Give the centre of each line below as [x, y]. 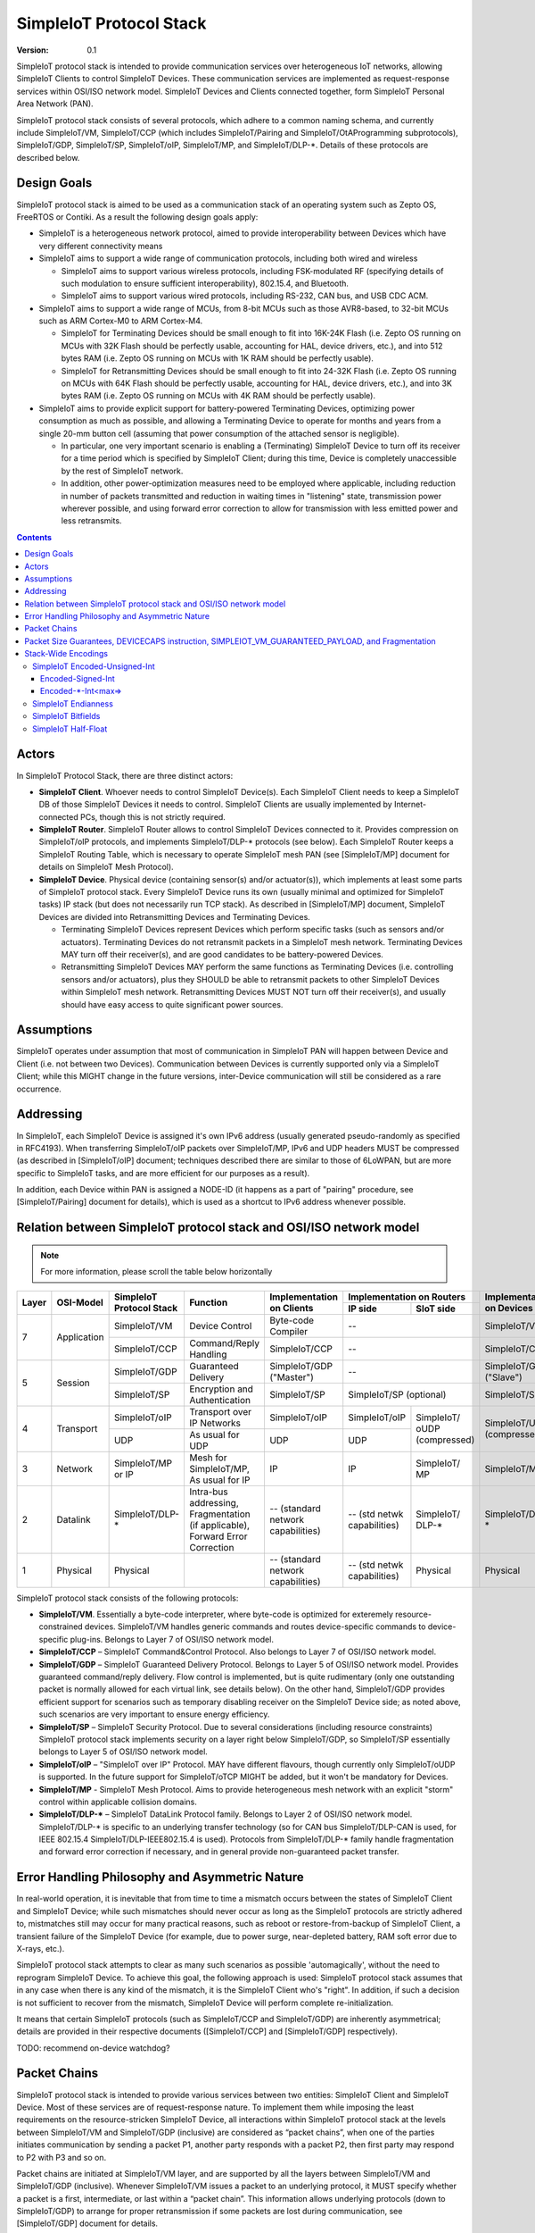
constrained [61, 1627]
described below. [48, 157]
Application [80, 1337]
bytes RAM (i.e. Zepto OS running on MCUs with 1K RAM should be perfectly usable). [218, 358]
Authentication [220, 1400]
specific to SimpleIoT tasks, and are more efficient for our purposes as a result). [163, 1173]
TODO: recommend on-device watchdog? [93, 2048]
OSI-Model [80, 1302]
